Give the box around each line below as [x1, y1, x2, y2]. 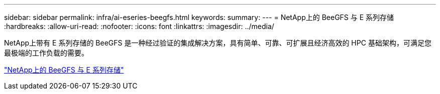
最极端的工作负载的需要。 [4, 48, 88, 57]
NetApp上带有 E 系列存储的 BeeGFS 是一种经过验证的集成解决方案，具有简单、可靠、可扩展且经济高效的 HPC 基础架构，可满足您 [4, 38, 431, 47]
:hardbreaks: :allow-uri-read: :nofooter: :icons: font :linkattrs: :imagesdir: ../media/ [4, 22, 274, 30]
